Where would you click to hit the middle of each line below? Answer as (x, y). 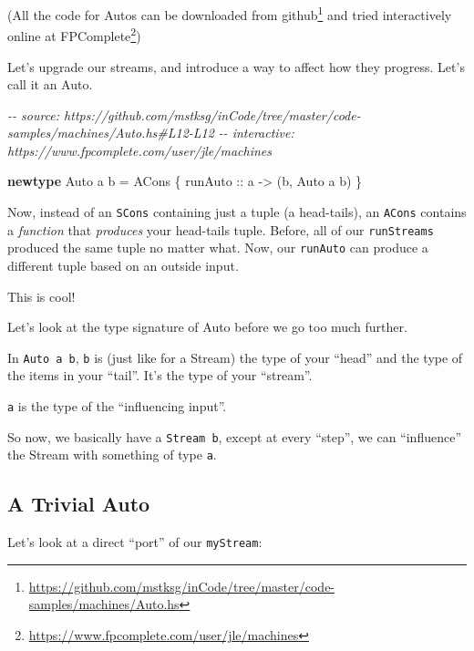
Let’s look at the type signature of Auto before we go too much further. (207, 327)
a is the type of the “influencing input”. (117, 406)
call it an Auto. (50, 84)
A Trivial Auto (79, 504)
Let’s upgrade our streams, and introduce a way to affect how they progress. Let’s (236, 66)
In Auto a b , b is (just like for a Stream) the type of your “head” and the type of (235, 357)
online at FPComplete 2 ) (74, 34)
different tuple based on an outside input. (123, 266)
